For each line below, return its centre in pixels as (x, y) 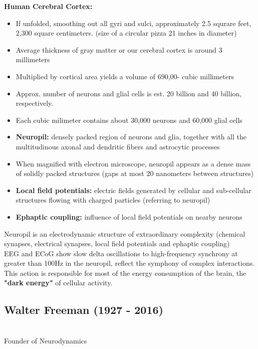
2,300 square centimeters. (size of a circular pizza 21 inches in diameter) (126, 33)
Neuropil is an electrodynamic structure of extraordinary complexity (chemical (125, 233)
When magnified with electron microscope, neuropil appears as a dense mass (133, 163)
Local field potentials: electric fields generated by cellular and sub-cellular (134, 190)
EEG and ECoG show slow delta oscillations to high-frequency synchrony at (121, 253)
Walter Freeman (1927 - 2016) (84, 310)
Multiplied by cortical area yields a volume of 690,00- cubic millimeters (125, 76)
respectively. (35, 103)
